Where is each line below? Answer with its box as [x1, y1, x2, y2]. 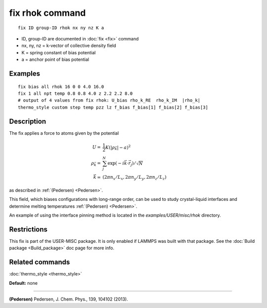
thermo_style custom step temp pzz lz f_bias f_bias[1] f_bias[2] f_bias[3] [18, 104, 209, 110]
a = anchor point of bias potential [21, 57, 89, 63]
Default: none [9, 280, 38, 286]
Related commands [9, 258, 70, 267]
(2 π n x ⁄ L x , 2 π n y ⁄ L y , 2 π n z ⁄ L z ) [102, 174, 167, 181]
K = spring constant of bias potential [21, 49, 96, 55]
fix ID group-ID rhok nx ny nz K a [18, 25, 104, 31]
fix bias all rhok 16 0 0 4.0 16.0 [18, 84, 104, 89]
